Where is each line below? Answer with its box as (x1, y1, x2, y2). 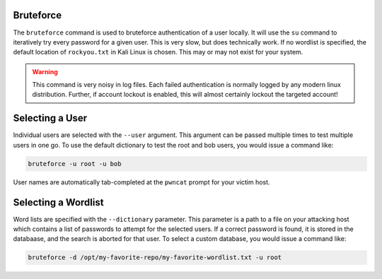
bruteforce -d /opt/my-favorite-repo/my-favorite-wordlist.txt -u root (28, 254, 282, 261)
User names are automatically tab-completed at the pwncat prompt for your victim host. (13, 177, 270, 186)
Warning (32, 67, 58, 76)
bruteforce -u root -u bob (28, 160, 122, 167)
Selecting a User (13, 112, 88, 124)
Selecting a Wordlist (13, 196, 104, 208)
